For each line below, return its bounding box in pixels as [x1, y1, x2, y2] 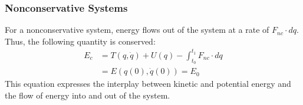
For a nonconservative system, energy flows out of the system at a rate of [5, 23, 269, 36]
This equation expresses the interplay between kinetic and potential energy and [5, 77, 291, 90]
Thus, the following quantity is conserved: [5, 35, 156, 47]
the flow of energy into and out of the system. [5, 89, 170, 101]
